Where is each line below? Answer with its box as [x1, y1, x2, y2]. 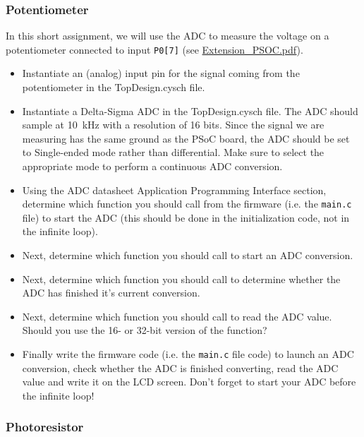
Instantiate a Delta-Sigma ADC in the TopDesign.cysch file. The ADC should [22, 103, 358, 118]
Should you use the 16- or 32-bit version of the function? [22, 323, 267, 337]
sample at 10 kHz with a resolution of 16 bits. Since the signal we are [22, 117, 324, 132]
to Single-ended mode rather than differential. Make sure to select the [22, 145, 324, 160]
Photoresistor [6, 418, 84, 436]
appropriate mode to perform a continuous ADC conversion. [22, 159, 283, 174]
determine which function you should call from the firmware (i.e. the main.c [22, 196, 352, 211]
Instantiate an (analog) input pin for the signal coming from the [22, 66, 300, 80]
